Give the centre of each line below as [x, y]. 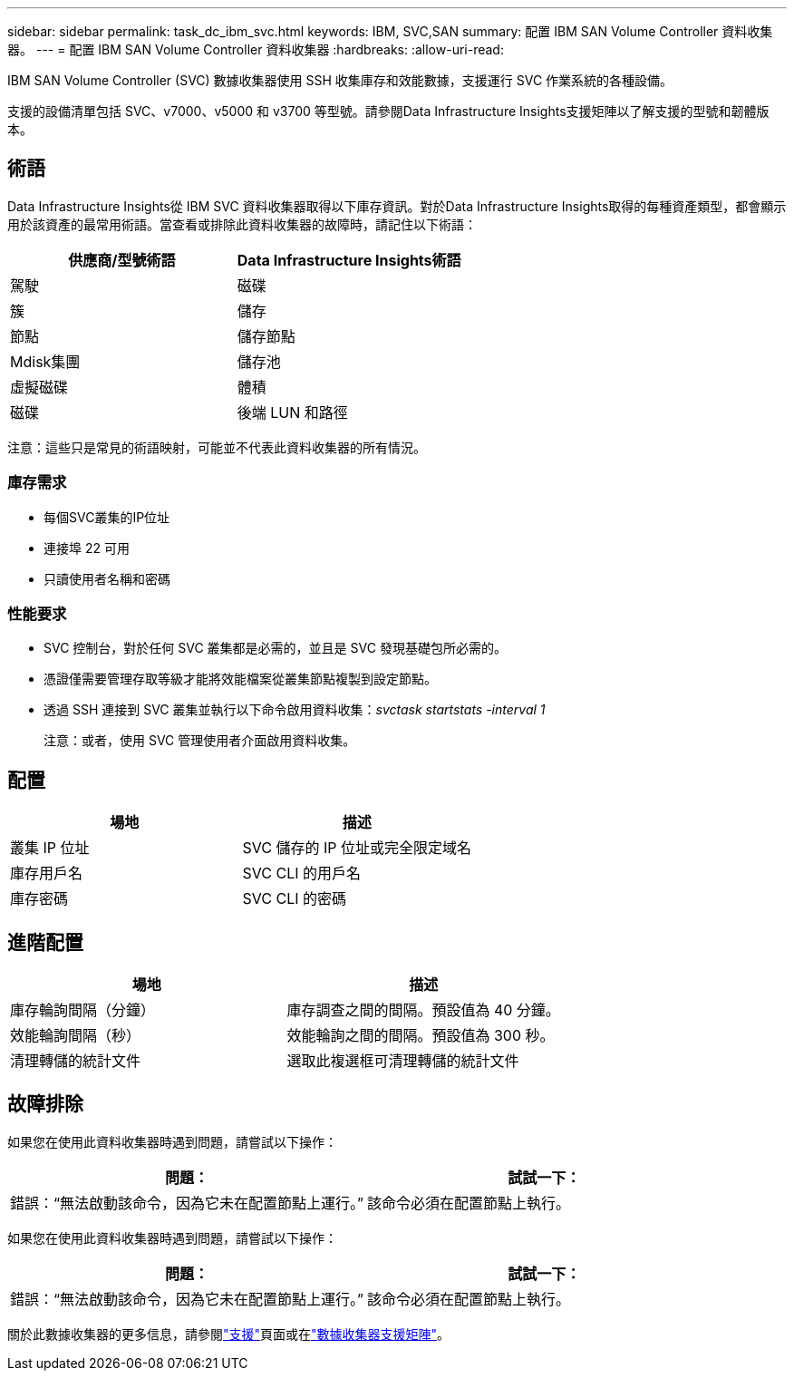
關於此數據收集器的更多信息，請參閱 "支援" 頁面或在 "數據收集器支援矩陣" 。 [229, 1334]
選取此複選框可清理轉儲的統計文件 [403, 1061]
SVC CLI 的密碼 [294, 899]
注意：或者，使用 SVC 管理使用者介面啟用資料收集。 [200, 741]
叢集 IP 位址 [50, 848]
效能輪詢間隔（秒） [76, 1036]
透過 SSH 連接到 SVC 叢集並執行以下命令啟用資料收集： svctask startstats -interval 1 [295, 710]
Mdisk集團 [45, 361]
